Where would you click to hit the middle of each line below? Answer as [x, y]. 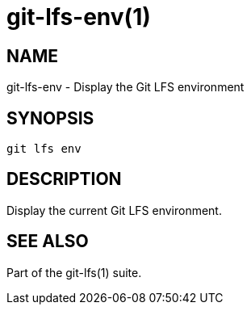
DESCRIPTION [64, 179]
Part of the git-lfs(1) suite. [74, 272]
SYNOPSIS [50, 118]
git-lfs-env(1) [79, 17]
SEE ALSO [48, 242]
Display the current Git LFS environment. [114, 210]
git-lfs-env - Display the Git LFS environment [125, 87]
